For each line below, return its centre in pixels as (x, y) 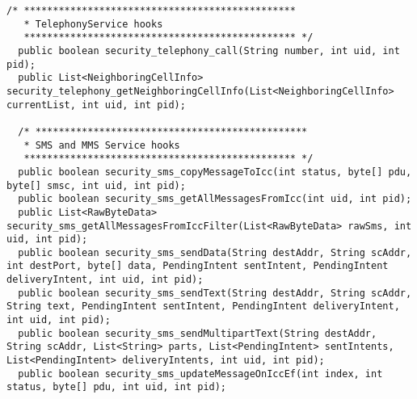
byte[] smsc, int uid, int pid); (96, 185)
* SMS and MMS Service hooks (102, 145)
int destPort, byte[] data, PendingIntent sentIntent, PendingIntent (198, 266)
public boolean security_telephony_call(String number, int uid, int (209, 50)
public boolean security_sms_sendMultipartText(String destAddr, (198, 333)
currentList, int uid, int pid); (96, 105)
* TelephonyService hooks (93, 24)
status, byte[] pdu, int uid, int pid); (117, 387)
